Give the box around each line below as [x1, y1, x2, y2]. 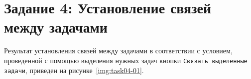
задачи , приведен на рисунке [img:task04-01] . [4, 65, 144, 75]
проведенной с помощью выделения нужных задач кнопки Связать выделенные [4, 55, 248, 65]
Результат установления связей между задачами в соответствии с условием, [4, 45, 233, 56]
